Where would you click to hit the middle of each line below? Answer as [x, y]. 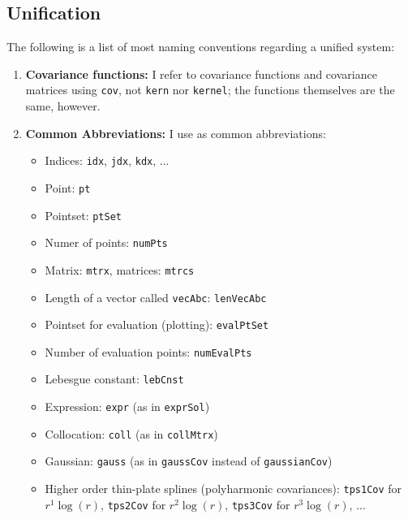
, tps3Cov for [258, 504]
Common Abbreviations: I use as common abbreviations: [176, 133]
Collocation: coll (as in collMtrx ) [131, 433]
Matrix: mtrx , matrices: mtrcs [120, 269]
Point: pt [68, 187]
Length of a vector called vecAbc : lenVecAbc [156, 297]
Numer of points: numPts [106, 242]
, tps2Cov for [133, 504]
